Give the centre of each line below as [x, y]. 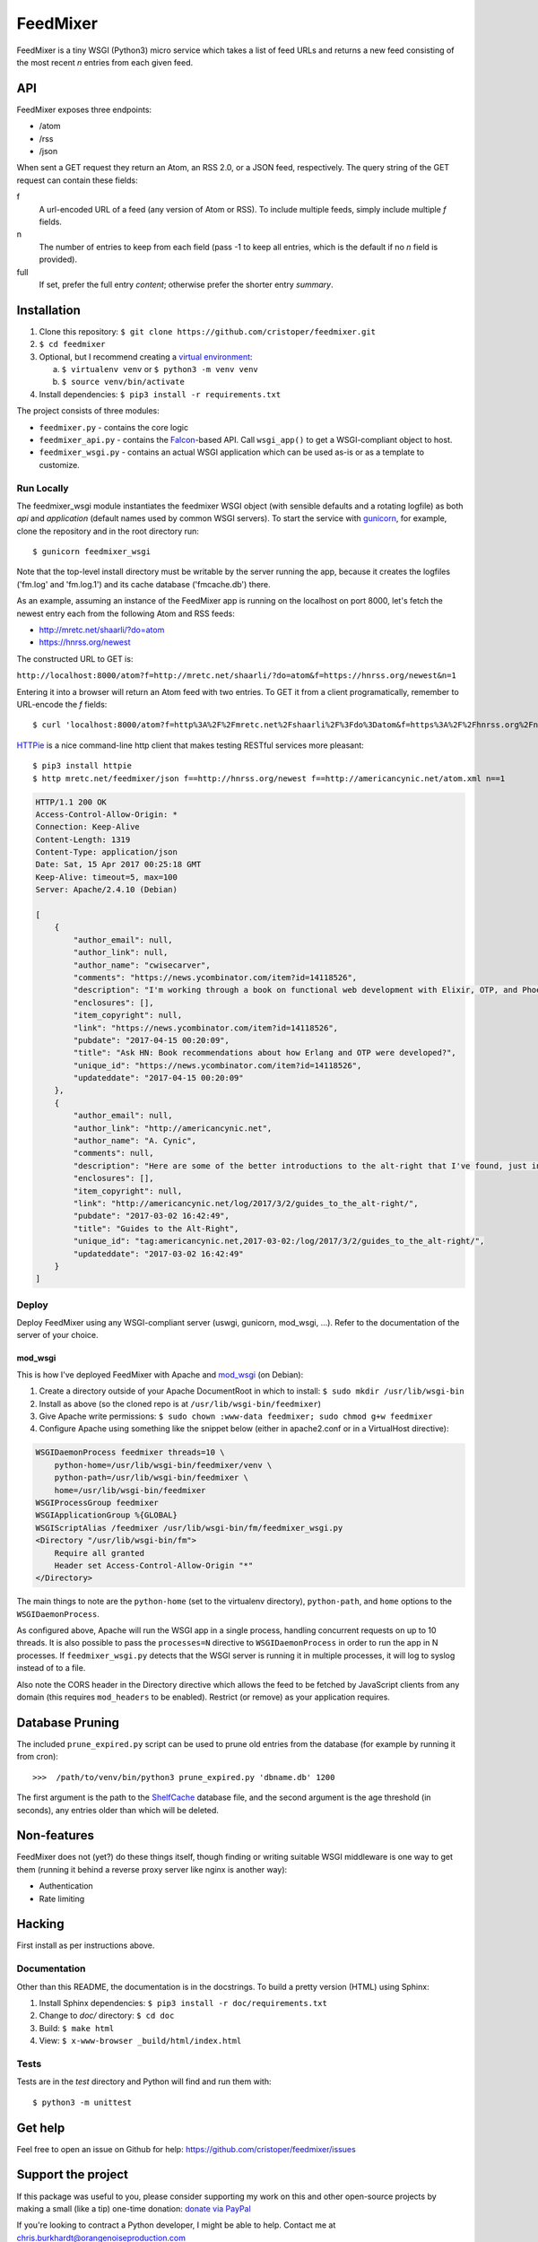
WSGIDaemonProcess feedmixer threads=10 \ [130, 1452]
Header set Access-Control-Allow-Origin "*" [154, 1565]
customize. [59, 465]
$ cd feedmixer [73, 344]
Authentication [66, 1886]
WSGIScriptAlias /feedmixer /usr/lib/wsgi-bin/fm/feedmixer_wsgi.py [189, 1528]
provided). [58, 259]
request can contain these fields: [77, 180]
